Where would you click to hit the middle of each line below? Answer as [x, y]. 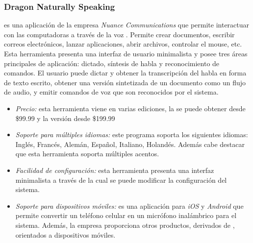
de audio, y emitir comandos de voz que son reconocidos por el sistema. [111, 92]
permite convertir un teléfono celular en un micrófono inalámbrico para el [126, 215]
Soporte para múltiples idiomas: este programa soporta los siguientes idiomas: [132, 134]
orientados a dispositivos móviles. [65, 234]
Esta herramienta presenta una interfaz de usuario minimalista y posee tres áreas [126, 53]
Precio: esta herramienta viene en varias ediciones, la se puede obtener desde [130, 108]
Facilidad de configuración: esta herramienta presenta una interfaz [115, 170]
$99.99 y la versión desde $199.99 [65, 118]
